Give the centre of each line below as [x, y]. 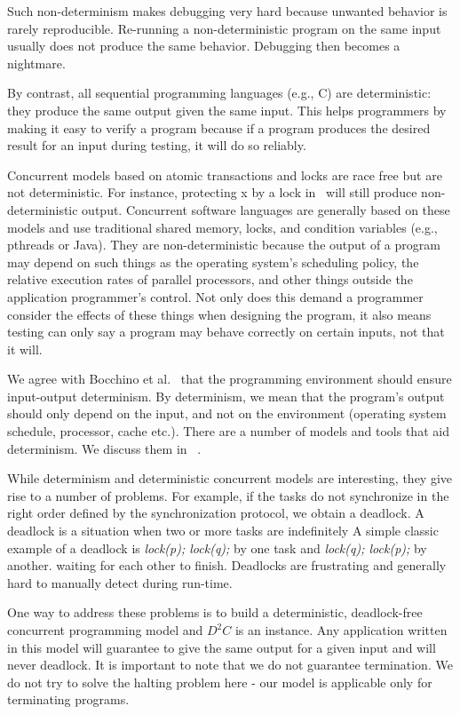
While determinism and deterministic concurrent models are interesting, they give [230, 478]
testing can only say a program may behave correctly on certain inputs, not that [226, 332]
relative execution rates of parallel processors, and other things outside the [210, 279]
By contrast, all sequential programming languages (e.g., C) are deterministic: [219, 93]
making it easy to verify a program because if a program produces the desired [219, 127]
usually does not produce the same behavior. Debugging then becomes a [204, 46]
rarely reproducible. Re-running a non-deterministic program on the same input [224, 28]
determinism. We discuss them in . [104, 448]
